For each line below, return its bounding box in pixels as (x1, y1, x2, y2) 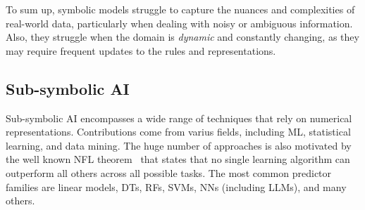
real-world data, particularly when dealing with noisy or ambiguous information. (6, 15, 353, 30)
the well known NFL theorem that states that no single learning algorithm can (6, 152, 350, 166)
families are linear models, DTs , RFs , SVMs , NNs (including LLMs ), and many (6, 179, 347, 194)
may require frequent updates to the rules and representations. (6, 43, 276, 58)
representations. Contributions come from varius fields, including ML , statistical (6, 124, 351, 139)
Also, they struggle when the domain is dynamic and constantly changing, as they (6, 29, 359, 44)
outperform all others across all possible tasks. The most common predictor (6, 165, 332, 180)
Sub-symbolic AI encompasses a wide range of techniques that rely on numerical (6, 110, 352, 125)
